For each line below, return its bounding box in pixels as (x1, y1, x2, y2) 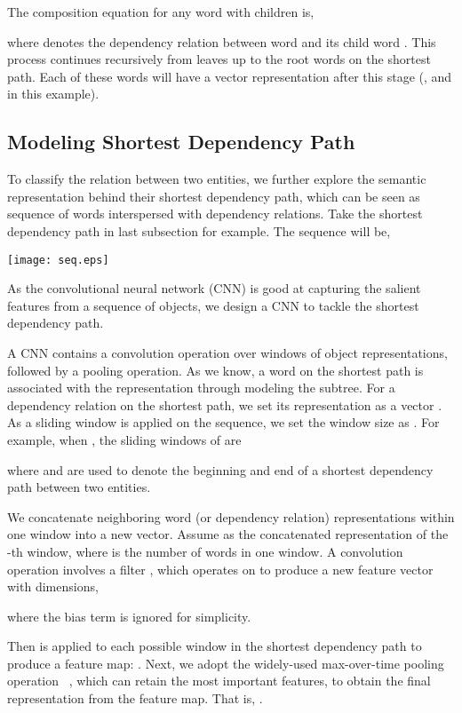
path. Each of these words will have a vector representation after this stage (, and (7, 67, 452, 85)
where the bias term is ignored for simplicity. (7, 606, 251, 625)
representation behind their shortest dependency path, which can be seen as (7, 186, 420, 205)
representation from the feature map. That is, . (7, 689, 263, 708)
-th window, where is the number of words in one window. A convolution (7, 542, 403, 560)
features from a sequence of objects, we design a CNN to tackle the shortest (7, 296, 419, 314)
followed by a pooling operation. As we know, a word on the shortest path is (7, 360, 424, 379)
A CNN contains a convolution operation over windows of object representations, (7, 343, 448, 361)
